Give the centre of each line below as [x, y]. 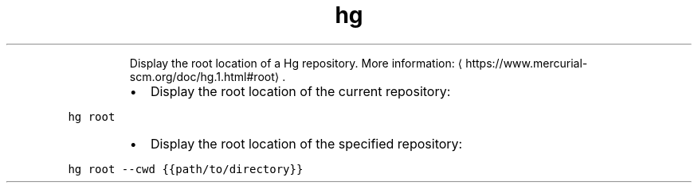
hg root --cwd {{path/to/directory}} [186, 169]
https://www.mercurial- [527, 63]
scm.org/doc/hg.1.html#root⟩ [204, 76]
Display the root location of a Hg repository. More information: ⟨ [296, 63]
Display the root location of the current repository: [300, 91]
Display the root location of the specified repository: [306, 143]
